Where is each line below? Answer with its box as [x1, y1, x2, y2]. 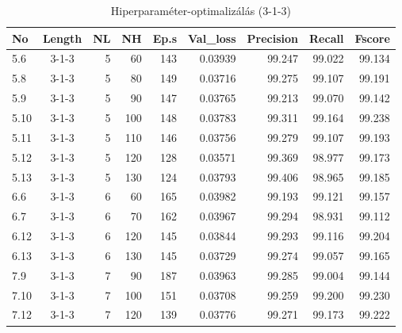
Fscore [354, 29, 390, 46]
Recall [309, 29, 344, 46]
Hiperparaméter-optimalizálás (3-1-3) [110, 2, 292, 18]
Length [42, 29, 82, 46]
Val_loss [188, 29, 236, 46]
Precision [247, 29, 299, 46]
